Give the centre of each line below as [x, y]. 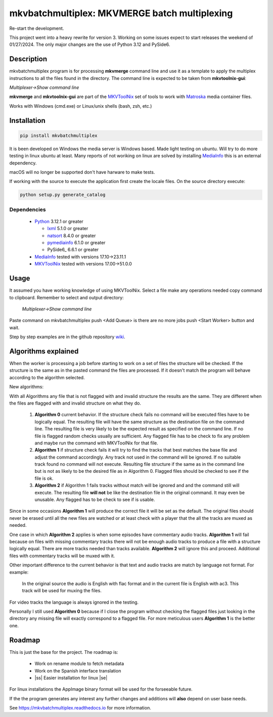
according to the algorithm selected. [47, 377]
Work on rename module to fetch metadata [79, 664]
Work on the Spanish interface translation [78, 670]
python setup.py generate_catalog [63, 195]
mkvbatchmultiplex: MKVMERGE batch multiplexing [121, 13]
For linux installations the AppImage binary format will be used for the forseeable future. [101, 689]
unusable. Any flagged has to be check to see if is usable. [95, 500]
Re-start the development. [37, 28]
